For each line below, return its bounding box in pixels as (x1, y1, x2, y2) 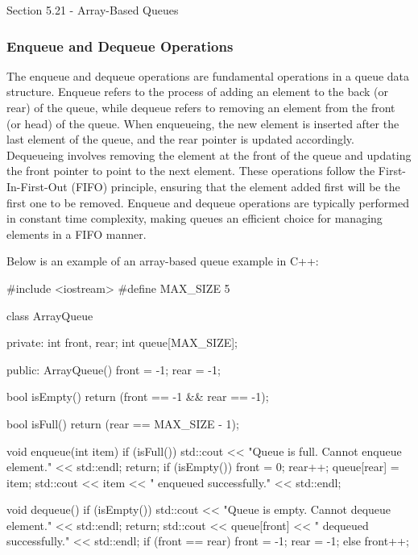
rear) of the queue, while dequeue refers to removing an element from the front (6, 99, 395, 115)
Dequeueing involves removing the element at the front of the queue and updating (6, 146, 412, 163)
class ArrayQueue (6, 307, 93, 323)
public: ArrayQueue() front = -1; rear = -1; (6, 361, 221, 378)
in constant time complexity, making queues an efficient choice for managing (6, 210, 383, 227)
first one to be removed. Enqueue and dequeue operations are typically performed (6, 194, 409, 211)
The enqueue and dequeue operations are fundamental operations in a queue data (6, 67, 410, 84)
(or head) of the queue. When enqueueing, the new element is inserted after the (6, 115, 399, 131)
